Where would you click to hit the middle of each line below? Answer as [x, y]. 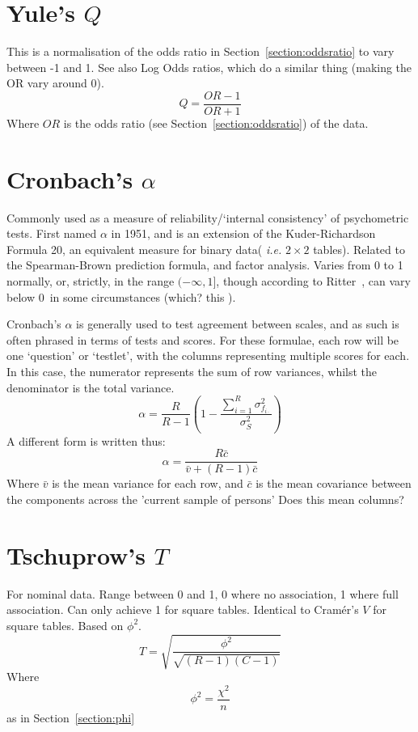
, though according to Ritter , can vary [314, 281]
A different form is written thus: [86, 440]
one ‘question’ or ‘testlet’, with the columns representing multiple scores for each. [208, 355]
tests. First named [52, 233]
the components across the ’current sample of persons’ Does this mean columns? [205, 499]
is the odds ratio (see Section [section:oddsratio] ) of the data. [216, 123]
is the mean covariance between [334, 483]
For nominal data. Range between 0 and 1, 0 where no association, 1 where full [203, 593]
